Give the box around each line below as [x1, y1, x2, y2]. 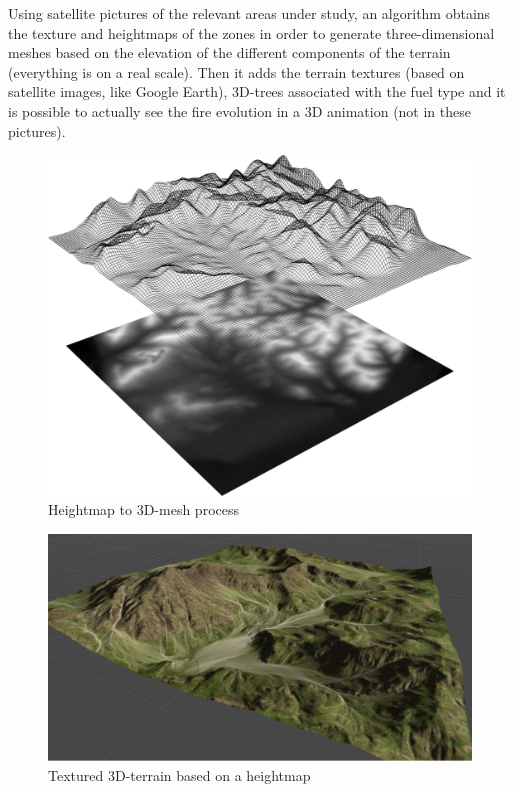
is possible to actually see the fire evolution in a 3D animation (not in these [8, 100, 471, 121]
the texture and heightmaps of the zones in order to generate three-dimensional [8, 22, 495, 43]
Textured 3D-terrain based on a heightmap [48, 765, 311, 786]
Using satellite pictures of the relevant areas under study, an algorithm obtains [8, 3, 491, 23]
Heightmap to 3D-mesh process [48, 499, 239, 520]
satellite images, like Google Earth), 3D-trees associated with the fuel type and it [8, 81, 506, 102]
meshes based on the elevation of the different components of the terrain [8, 42, 451, 63]
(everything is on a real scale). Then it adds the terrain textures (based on [8, 61, 465, 82]
